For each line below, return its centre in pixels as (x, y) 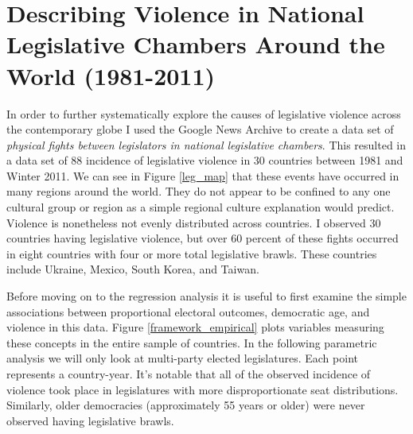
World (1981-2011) (111, 75)
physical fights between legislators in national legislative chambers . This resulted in (206, 144)
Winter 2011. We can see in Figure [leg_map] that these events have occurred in (203, 175)
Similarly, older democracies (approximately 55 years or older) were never (186, 405)
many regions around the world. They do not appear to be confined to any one (199, 191)
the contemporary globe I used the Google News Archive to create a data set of (200, 129)
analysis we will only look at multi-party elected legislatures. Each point (182, 358)
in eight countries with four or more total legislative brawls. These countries (192, 253)
